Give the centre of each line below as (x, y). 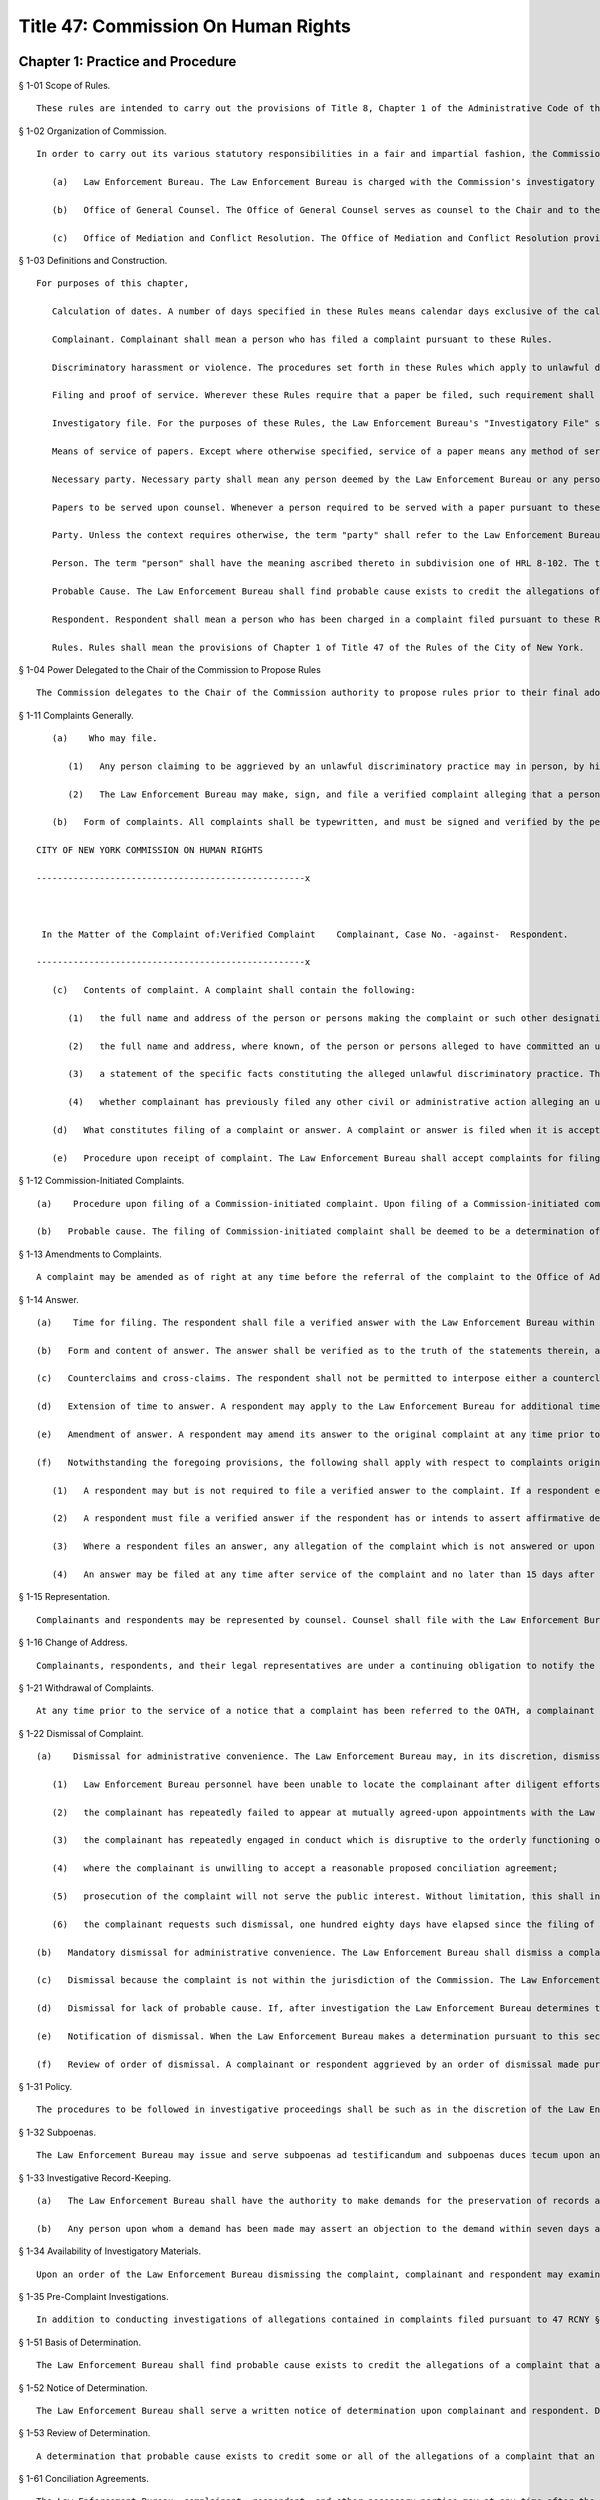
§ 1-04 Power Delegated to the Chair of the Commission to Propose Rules (170, 669)
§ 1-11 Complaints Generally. (76, 715)
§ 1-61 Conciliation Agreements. (84, 2479)
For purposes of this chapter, (113, 283)
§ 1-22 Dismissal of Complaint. (81, 1733)
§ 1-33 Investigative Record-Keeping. (95, 2177)
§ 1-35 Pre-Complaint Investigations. (93, 2296)
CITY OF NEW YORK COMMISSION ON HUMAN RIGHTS (150, 850)
